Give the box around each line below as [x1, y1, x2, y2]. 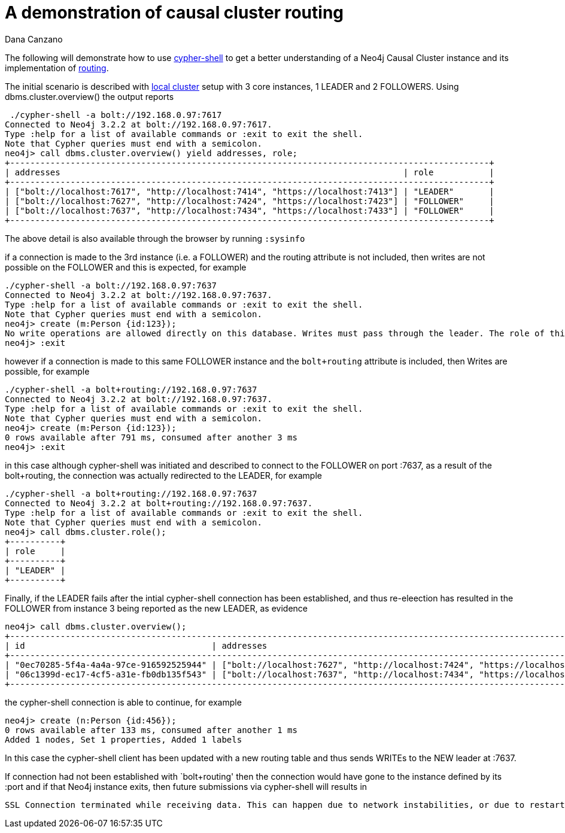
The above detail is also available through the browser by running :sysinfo [5, 233, 305, 244]
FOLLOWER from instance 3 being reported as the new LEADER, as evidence [5, 603, 308, 613]
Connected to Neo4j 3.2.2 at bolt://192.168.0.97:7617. [5, 119, 272, 129]
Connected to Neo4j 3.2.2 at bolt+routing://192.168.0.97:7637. [5, 498, 313, 508]
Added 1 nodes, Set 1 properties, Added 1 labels [5, 734, 242, 744]
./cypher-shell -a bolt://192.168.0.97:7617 [10, 110, 222, 120]
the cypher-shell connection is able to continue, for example [5, 697, 242, 707]
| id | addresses [5, 640, 268, 650]
